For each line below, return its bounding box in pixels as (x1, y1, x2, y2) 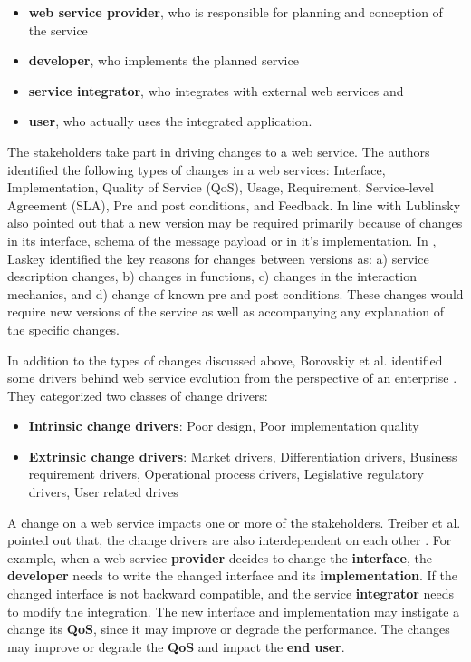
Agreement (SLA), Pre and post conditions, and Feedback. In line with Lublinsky (7, 195, 461, 214)
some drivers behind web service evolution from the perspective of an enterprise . (7, 368, 457, 387)
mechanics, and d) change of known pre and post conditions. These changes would (7, 284, 464, 303)
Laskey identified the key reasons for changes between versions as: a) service (7, 248, 429, 268)
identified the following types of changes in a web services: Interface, (7, 160, 386, 179)
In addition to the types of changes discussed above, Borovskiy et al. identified (7, 350, 443, 369)
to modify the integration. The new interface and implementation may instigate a (7, 601, 460, 620)
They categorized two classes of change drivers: (7, 385, 268, 404)
